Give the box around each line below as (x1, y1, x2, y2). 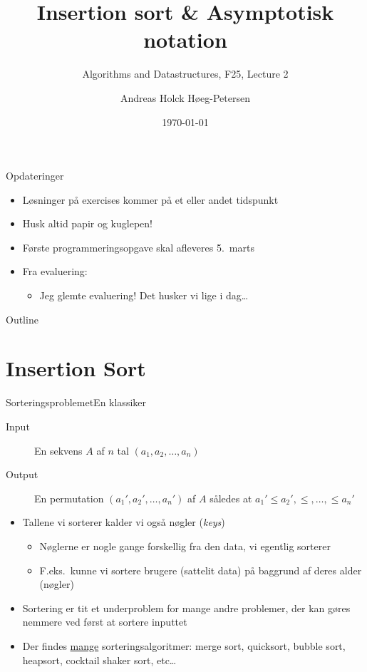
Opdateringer (6, 168, 64, 183)
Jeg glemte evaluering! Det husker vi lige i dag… (39, 288, 249, 303)
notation (143, 25, 227, 54)
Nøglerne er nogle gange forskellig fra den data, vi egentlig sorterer (39, 538, 331, 553)
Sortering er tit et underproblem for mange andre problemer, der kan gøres (22, 600, 351, 615)
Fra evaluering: (22, 264, 88, 279)
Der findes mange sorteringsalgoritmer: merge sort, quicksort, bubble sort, (22, 638, 346, 653)
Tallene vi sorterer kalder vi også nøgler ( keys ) (22, 515, 225, 529)
